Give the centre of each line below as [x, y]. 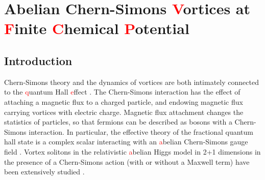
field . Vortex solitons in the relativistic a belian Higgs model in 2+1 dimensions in [132, 151]
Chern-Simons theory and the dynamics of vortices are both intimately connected [131, 82]
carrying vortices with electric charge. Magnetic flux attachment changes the [124, 112]
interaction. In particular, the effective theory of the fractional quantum [141, 131]
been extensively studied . [44, 172]
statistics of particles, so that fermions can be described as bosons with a [118, 122]
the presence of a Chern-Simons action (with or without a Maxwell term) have [127, 161]
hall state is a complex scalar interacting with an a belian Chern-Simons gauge [126, 142]
